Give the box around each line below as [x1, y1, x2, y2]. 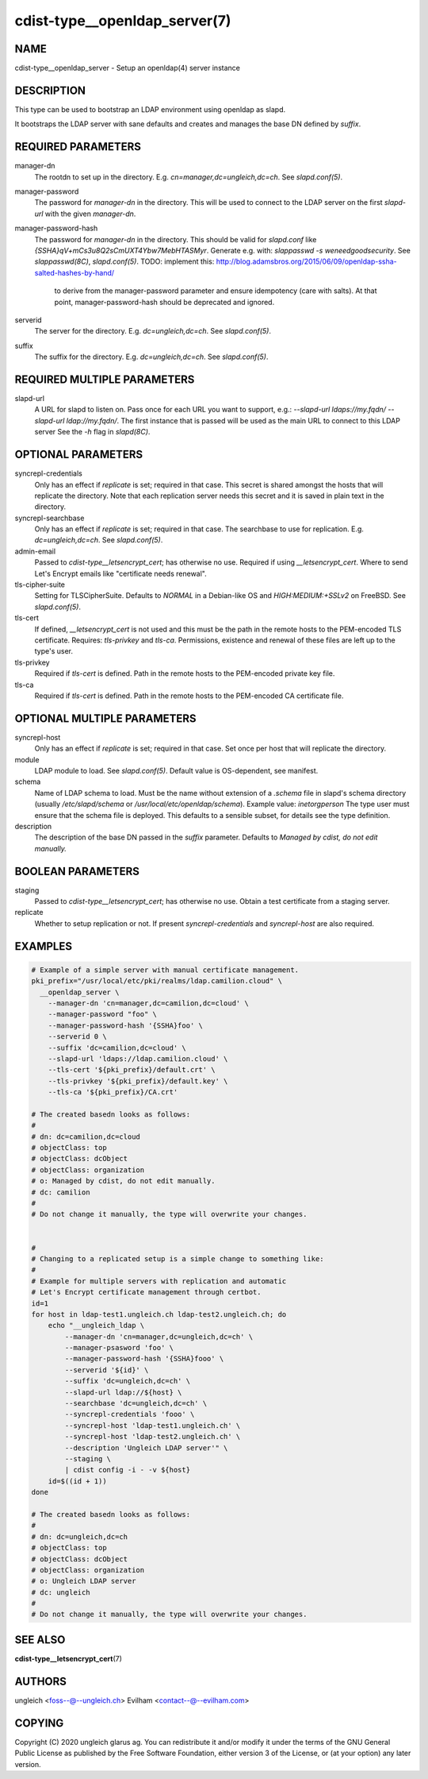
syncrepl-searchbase [14, 513, 85, 523]
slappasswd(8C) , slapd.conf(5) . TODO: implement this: [34, 257, 215, 266]
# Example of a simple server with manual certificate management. [31, 965, 300, 974]
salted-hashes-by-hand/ [34, 268, 115, 277]
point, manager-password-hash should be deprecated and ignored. [54, 297, 275, 307]
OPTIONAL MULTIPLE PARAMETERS [14, 712, 197, 725]
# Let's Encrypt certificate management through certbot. [31, 1287, 262, 1297]
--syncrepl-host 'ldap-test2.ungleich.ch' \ [64, 1432, 241, 1441]
